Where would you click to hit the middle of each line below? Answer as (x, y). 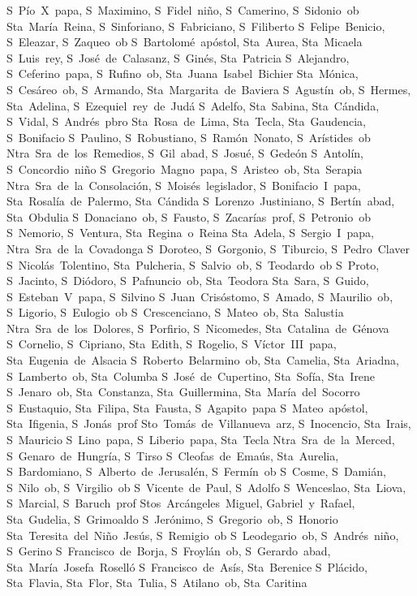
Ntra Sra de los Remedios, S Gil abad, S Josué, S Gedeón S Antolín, (185, 153)
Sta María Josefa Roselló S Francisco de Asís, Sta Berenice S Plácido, (187, 566)
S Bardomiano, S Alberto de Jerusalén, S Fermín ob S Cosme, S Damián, (196, 471)
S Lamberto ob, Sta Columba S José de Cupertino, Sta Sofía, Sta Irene (191, 376)
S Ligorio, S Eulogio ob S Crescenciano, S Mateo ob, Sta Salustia (175, 312)
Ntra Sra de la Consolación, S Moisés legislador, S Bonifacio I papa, (184, 185)
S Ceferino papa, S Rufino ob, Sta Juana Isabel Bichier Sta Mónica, (183, 73)
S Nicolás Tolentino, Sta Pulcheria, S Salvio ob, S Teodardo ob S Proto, (193, 264)
